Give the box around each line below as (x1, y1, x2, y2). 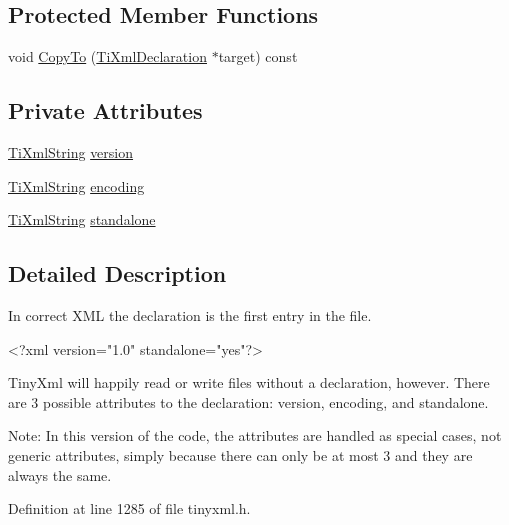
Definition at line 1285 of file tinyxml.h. (8, 498, 251, 519)
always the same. (8, 464, 112, 485)
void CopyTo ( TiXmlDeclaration (8, 46, 207, 67)
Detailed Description (8, 258, 227, 289)
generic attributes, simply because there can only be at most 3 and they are (8, 444, 473, 465)
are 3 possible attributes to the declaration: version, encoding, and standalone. (8, 391, 489, 412)
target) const (218, 46, 298, 67)
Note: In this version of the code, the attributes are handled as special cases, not (8, 425, 502, 446)
